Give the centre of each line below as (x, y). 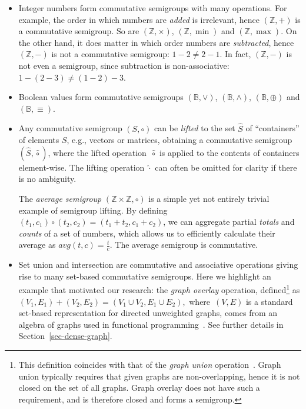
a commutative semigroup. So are (79, 31)
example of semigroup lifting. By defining (93, 210)
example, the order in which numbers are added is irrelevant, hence (139, 19)
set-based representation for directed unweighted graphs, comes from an (148, 313)
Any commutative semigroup (70, 128)
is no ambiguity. (47, 179)
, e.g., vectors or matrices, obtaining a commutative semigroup (179, 140)
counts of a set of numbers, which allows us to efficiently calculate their (147, 233)
